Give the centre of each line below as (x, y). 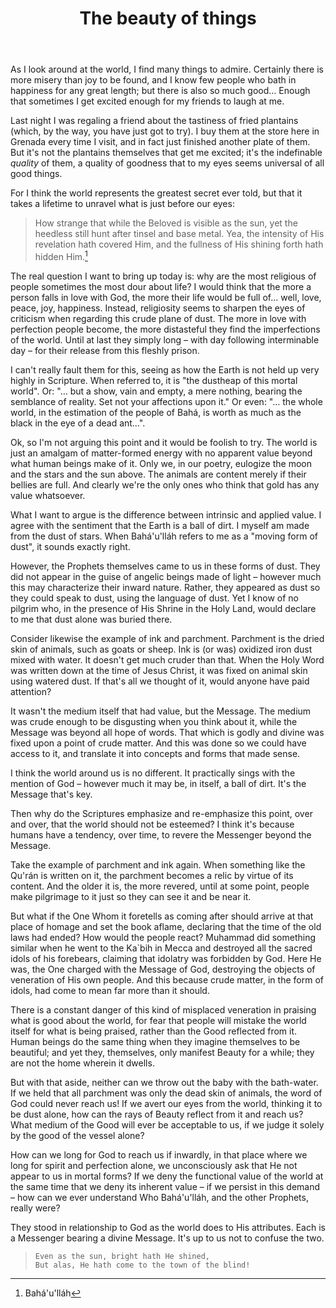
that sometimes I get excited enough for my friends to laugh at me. (147, 101)
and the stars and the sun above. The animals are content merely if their (158, 474)
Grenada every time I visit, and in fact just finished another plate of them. (160, 142)
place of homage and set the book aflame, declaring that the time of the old (166, 926)
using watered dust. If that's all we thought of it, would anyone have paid (160, 681)
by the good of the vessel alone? (77, 1135)
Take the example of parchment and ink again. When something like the (158, 864)
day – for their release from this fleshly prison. (105, 350)
